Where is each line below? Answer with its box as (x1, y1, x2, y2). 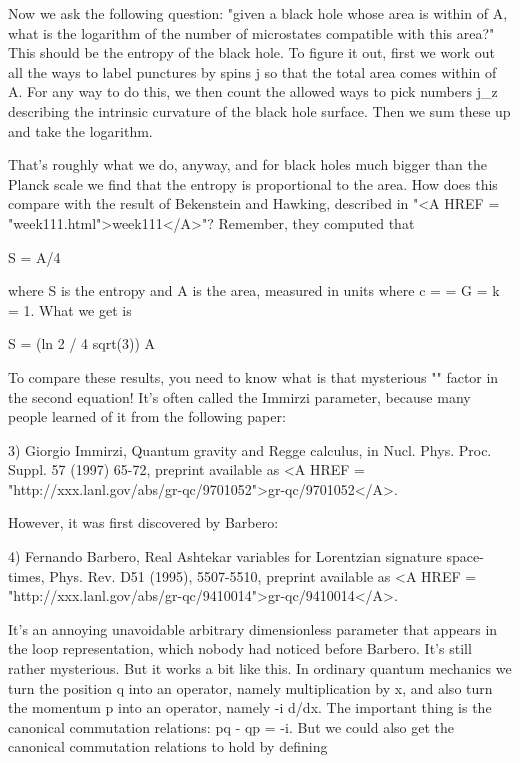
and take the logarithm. (8, 120, 153, 141)
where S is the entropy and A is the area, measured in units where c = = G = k (8, 280, 500, 301)
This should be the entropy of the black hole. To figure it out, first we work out (8, 42, 495, 63)
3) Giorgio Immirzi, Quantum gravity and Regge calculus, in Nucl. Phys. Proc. (8, 439, 492, 460)
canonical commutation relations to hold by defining (8, 736, 328, 757)
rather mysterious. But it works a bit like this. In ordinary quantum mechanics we (8, 658, 512, 679)
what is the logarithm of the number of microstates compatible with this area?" (8, 22, 495, 43)
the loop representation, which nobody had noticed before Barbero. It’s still (8, 638, 472, 659)
